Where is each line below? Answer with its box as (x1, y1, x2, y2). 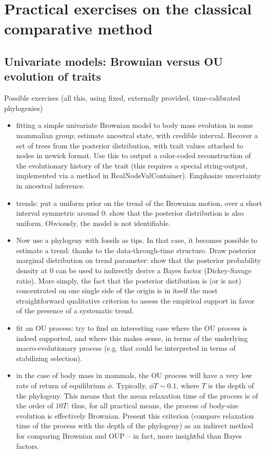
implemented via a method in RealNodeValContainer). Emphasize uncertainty (16, 170, 261, 181)
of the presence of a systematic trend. (16, 305, 134, 316)
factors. (16, 440, 39, 451)
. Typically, (112, 380, 147, 390)
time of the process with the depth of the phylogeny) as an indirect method (16, 420, 254, 431)
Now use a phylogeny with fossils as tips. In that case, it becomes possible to (16, 235, 258, 246)
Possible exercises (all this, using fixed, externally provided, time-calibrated (4, 92, 240, 103)
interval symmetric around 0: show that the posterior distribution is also (16, 207, 244, 218)
